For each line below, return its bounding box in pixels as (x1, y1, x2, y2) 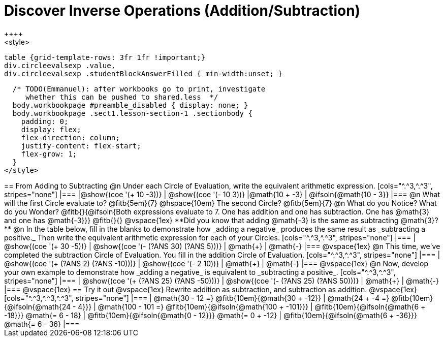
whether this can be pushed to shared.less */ (25, 92, 218, 101)
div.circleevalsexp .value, (4, 61, 116, 70)
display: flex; (21, 125, 81, 134)
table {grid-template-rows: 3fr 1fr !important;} (4, 53, 206, 61)
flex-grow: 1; (21, 149, 77, 158)
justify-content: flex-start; (21, 141, 141, 150)
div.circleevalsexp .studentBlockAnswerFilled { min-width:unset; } (4, 69, 282, 78)
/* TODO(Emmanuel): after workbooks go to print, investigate (12, 84, 266, 93)
